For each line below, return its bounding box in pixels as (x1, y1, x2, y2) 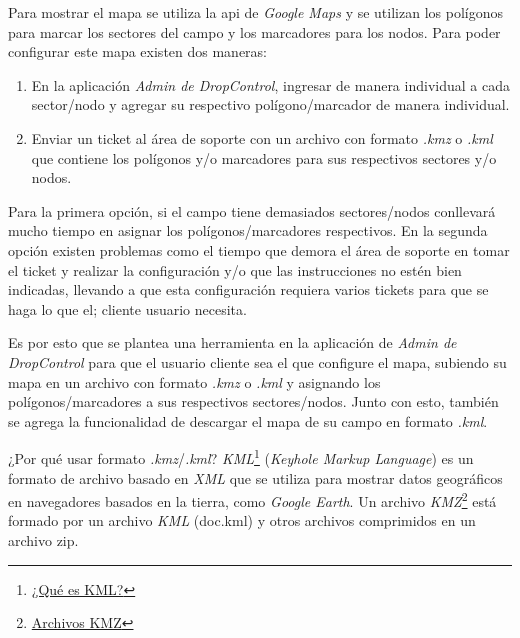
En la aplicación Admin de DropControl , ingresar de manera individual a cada (31, 74, 510, 95)
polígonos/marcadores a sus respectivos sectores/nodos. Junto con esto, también (8, 391, 499, 412)
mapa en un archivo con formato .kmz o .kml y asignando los (8, 371, 381, 392)
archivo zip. (8, 529, 79, 550)
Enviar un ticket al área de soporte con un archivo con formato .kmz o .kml (31, 127, 493, 148)
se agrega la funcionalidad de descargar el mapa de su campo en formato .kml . (8, 410, 488, 431)
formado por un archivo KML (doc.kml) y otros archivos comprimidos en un (8, 510, 476, 531)
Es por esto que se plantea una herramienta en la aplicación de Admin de (8, 332, 457, 353)
